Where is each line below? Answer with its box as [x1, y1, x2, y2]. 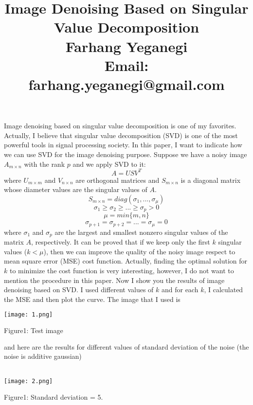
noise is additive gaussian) [4, 351, 82, 361]
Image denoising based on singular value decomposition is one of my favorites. [4, 121, 236, 131]
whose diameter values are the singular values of [4, 184, 147, 194]
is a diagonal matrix [181, 175, 241, 185]
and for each [161, 284, 199, 295]
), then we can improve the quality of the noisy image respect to [43, 246, 235, 256]
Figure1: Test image [4, 325, 63, 335]
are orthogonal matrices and [75, 175, 160, 185]
